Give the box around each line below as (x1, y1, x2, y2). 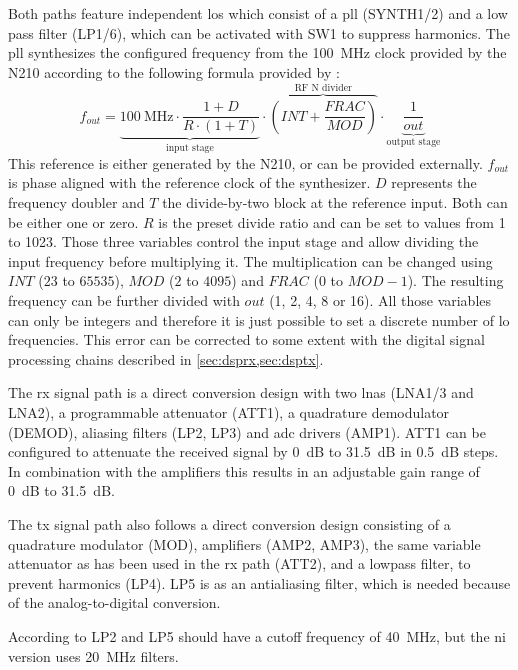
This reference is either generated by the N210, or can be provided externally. (8, 152, 483, 173)
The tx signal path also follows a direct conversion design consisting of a (8, 513, 451, 534)
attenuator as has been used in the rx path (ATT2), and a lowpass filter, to (8, 553, 471, 574)
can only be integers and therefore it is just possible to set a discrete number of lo (8, 309, 510, 330)
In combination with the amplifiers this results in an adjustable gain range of (8, 460, 480, 481)
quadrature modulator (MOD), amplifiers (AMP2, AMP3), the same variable (8, 533, 481, 554)
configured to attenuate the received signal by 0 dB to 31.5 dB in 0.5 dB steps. (8, 441, 499, 462)
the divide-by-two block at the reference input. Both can (162, 192, 508, 213)
